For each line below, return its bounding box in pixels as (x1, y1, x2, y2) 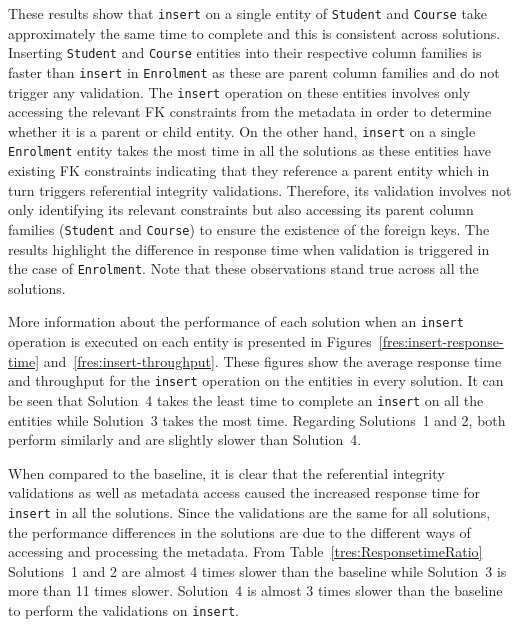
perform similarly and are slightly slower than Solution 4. (8, 429, 362, 450)
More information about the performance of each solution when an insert (8, 311, 464, 332)
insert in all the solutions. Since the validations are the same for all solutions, (8, 501, 491, 522)
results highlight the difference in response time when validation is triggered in (8, 238, 490, 259)
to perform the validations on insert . (8, 599, 239, 620)
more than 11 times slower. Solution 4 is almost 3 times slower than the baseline (8, 580, 503, 601)
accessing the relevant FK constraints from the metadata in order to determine (8, 101, 492, 122)
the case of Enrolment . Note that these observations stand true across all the (8, 258, 479, 279)
